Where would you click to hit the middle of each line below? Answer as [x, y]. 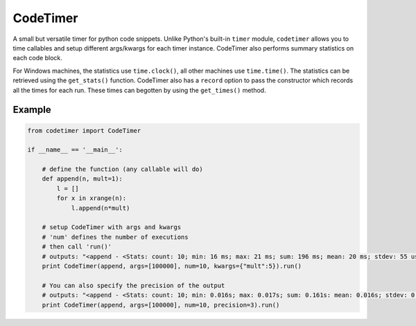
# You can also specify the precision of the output [133, 285]
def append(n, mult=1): [82, 179]
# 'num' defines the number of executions [115, 237]
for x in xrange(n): [92, 198]
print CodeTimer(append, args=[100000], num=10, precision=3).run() [161, 305]
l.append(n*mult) [101, 208]
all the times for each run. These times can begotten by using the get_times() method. [139, 90]
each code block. [37, 58]
